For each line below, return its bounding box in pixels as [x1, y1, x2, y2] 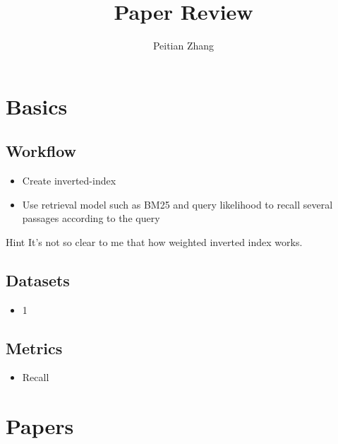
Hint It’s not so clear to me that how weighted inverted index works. [6, 234, 303, 249]
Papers [6, 411, 74, 440]
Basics [6, 91, 68, 120]
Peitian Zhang [152, 38, 215, 53]
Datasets [6, 269, 70, 291]
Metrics [6, 337, 63, 358]
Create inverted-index [22, 173, 116, 188]
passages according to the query [22, 211, 160, 226]
